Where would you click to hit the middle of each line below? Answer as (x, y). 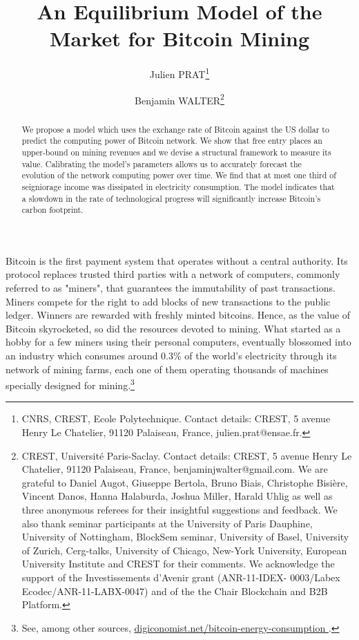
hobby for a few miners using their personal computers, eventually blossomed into (178, 342)
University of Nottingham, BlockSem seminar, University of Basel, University (185, 537)
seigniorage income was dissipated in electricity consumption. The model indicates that (178, 186)
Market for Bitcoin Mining (179, 38)
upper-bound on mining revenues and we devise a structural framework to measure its (176, 152)
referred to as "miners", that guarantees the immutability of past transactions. (171, 288)
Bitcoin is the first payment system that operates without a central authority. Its (177, 260)
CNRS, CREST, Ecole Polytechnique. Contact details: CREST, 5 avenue (176, 418)
